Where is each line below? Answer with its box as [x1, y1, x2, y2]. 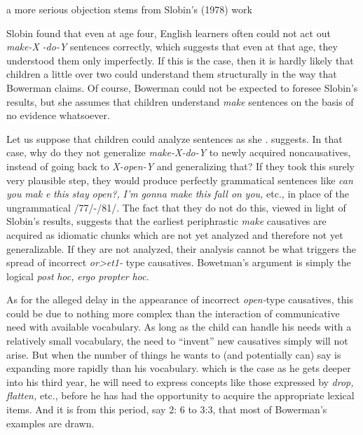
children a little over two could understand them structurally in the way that [6, 67, 337, 81]
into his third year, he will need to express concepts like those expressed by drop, [6, 374, 354, 389]
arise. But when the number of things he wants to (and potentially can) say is [6, 347, 341, 361]
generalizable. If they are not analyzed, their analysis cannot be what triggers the [6, 241, 356, 256]
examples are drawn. [6, 415, 95, 430]
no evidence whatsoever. [6, 108, 110, 123]
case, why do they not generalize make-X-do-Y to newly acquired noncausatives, [6, 145, 351, 160]
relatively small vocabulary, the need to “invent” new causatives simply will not [6, 333, 348, 348]
